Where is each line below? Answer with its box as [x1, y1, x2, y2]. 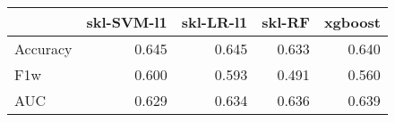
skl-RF [262, 12, 310, 32]
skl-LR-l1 [181, 12, 248, 32]
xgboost [323, 12, 381, 32]
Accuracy [14, 38, 73, 59]
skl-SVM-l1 [86, 12, 167, 32]
